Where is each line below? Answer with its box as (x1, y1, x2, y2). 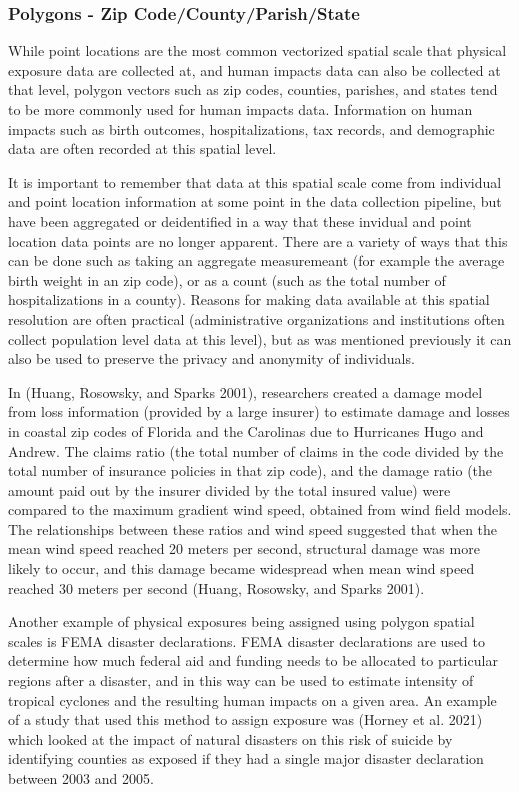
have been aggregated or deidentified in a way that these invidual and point (8, 210, 472, 231)
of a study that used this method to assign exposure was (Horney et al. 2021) (8, 709, 483, 730)
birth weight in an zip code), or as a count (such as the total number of (8, 269, 446, 290)
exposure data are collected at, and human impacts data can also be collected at (8, 59, 501, 80)
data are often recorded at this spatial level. (8, 138, 277, 159)
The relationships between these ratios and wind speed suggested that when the (8, 518, 498, 539)
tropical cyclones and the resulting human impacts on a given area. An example (8, 689, 497, 710)
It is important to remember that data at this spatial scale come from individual (8, 171, 502, 192)
